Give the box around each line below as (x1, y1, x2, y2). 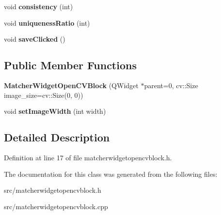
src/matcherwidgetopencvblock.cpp (4, 201, 108, 211)
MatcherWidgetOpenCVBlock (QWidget (4, 80, 139, 90)
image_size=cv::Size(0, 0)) (4, 90, 83, 100)
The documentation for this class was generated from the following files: (4, 169, 218, 179)
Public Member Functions (4, 58, 137, 73)
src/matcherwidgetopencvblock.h (4, 185, 101, 195)
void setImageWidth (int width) (4, 106, 106, 116)
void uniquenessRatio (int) (4, 17, 90, 28)
